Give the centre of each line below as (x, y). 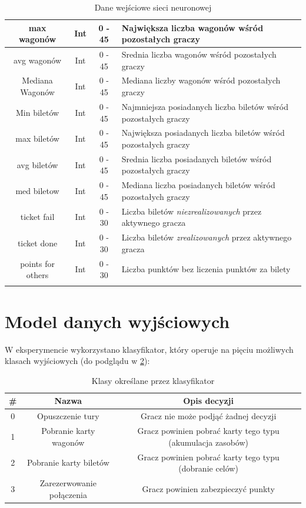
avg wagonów (37, 60)
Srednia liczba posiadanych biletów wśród (197, 158)
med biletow (37, 191)
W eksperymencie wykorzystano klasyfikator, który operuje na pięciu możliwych (149, 349)
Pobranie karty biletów (68, 462)
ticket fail (37, 217)
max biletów (37, 138)
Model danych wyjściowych (117, 321)
